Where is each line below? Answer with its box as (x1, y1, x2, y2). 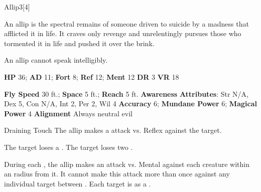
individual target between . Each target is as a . (4, 178, 151, 188)
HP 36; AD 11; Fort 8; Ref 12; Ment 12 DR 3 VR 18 (4, 71, 179, 82)
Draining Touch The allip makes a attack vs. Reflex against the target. (4, 125, 222, 135)
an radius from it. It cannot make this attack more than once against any (4, 168, 230, 179)
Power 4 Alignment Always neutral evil (4, 108, 133, 118)
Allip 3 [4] (4, 2, 30, 12)
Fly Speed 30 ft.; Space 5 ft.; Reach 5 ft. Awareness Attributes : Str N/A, (4, 88, 248, 99)
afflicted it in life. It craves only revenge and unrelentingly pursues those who (4, 28, 241, 39)
